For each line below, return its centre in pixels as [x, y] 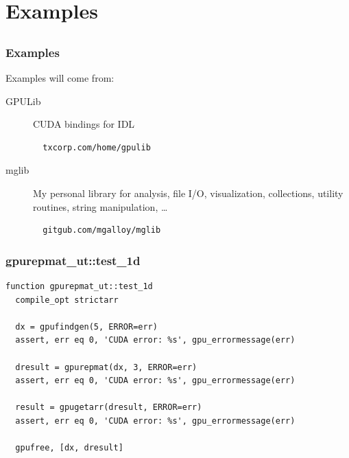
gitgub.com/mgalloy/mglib [102, 230]
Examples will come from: [60, 78]
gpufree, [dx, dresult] [69, 448]
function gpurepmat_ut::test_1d [79, 287]
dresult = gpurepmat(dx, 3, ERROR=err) [106, 367]
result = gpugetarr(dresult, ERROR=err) [109, 408]
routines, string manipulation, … [100, 206]
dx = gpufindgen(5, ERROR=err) [86, 327]
